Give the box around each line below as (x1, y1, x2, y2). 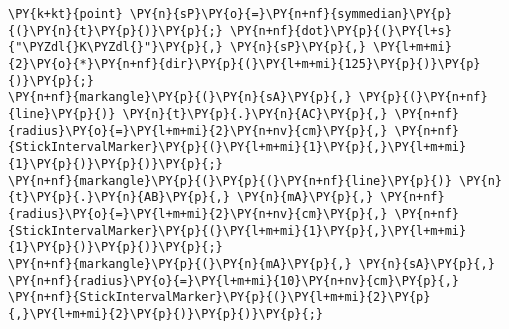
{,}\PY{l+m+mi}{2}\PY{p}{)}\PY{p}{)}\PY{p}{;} (8, 306, 323, 321)
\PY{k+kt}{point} (8, 7, 123, 21)
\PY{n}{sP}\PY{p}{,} (229, 40, 366, 55)
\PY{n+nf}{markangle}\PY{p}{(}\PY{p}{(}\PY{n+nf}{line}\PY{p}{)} (8, 173, 452, 188)
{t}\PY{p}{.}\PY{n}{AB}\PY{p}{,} (8, 190, 230, 205)
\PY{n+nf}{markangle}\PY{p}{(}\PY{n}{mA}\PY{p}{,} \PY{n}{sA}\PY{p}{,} (8, 256, 495, 271)
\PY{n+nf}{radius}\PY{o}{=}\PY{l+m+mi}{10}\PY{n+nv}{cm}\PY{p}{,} (8, 273, 460, 288)
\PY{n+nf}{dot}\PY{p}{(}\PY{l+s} (229, 23, 452, 38)
